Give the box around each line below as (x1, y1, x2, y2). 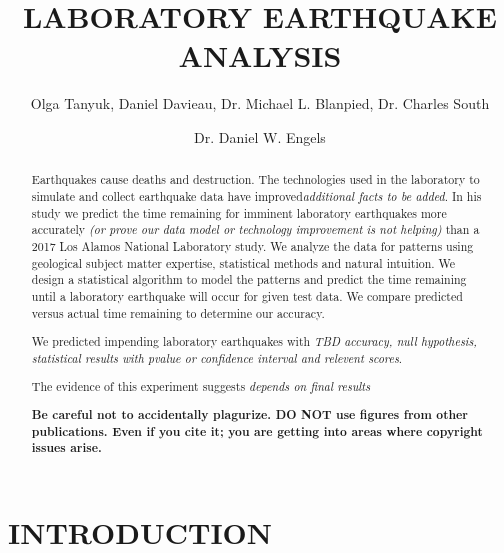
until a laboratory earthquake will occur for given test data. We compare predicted (31, 287, 463, 304)
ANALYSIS (178, 35, 342, 76)
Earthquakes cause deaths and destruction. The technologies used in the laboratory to (31, 171, 480, 188)
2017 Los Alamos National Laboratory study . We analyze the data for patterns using (31, 237, 474, 254)
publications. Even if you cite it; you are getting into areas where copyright (31, 422, 483, 440)
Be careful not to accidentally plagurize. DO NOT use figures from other (31, 405, 468, 423)
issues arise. (31, 439, 102, 457)
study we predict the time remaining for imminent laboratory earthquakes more (31, 204, 447, 221)
